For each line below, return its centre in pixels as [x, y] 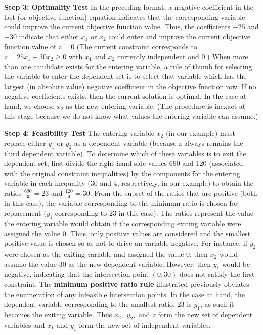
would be [236, 263]
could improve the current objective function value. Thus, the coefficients [117, 27]
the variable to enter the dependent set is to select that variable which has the [125, 76]
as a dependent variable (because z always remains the [159, 142]
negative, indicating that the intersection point [76, 274]
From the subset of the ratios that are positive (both [176, 193]
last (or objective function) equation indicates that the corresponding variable [125, 16]
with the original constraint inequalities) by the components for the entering [122, 173]
